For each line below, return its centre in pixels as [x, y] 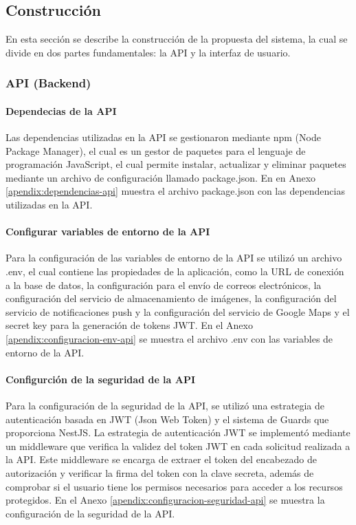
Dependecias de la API [61, 110]
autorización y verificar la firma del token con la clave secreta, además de [160, 472]
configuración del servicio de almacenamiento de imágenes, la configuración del [171, 298]
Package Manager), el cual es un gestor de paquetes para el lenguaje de [156, 150]
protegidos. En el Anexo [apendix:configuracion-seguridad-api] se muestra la [165, 500]
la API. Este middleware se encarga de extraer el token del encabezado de [161, 459]
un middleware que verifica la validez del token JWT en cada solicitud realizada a [178, 446]
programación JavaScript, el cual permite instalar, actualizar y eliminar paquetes [176, 164]
